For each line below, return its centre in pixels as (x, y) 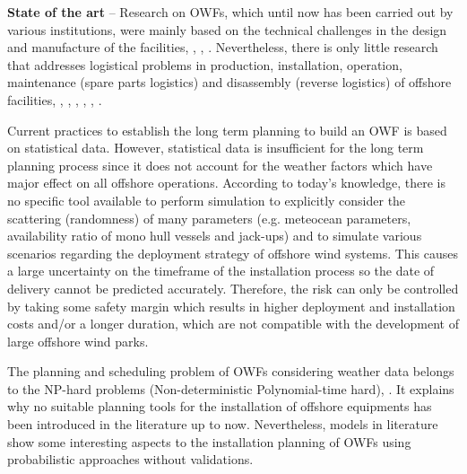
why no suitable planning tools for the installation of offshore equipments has (220, 406)
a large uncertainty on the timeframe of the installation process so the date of (221, 271)
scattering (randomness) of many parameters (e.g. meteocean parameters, (209, 218)
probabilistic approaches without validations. (130, 459)
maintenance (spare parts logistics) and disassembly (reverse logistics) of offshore (229, 82)
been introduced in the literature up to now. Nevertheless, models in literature (223, 424)
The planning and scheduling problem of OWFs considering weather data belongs (231, 371)
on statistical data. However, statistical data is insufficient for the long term (216, 148)
